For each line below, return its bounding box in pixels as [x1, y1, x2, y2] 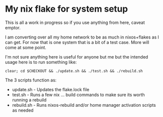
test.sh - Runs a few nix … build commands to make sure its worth [12, 92, 145, 97]
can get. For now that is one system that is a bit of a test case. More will [5, 39, 150, 45]
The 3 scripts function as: [5, 77, 57, 83]
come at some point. [5, 44, 46, 50]
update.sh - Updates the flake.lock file [12, 86, 89, 92]
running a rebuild [12, 97, 47, 103]
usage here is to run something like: [5, 59, 77, 65]
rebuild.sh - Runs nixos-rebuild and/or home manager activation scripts [12, 102, 156, 108]
